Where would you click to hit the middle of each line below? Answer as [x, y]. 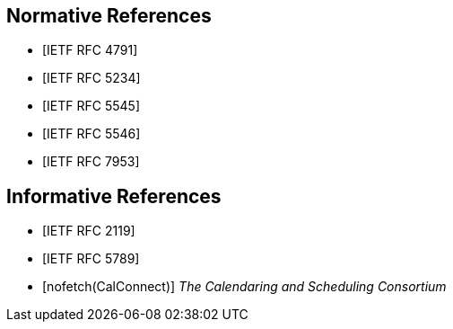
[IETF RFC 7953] [91, 162]
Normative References [109, 16]
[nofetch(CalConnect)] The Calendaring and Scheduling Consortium [244, 287]
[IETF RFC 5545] [91, 106]
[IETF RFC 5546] [91, 134]
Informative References [114, 196]
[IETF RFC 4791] [90, 50]
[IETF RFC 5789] [91, 259]
